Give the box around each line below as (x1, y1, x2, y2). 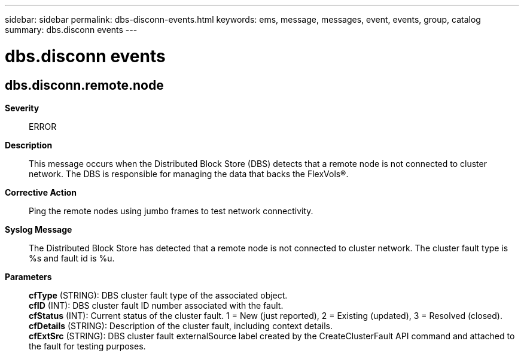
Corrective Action (5, 187, 77, 197)
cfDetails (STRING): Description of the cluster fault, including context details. (29, 320, 333, 331)
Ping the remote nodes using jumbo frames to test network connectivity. (29, 205, 313, 216)
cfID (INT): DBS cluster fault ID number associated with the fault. (29, 300, 284, 311)
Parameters (5, 271, 52, 282)
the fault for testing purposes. (29, 340, 146, 351)
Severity (5, 102, 39, 113)
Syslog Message (5, 224, 72, 235)
